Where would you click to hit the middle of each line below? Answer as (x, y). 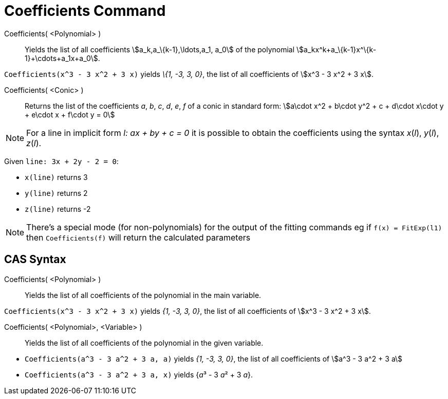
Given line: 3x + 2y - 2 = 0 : (61, 161)
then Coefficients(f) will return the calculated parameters (138, 237)
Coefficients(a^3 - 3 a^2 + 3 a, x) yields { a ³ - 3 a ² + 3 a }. (139, 374)
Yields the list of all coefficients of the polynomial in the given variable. (144, 343)
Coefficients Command (85, 11)
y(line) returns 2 (56, 193)
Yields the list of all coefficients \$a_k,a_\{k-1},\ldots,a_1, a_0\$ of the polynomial (160, 49)
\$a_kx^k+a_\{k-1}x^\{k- (337, 49)
